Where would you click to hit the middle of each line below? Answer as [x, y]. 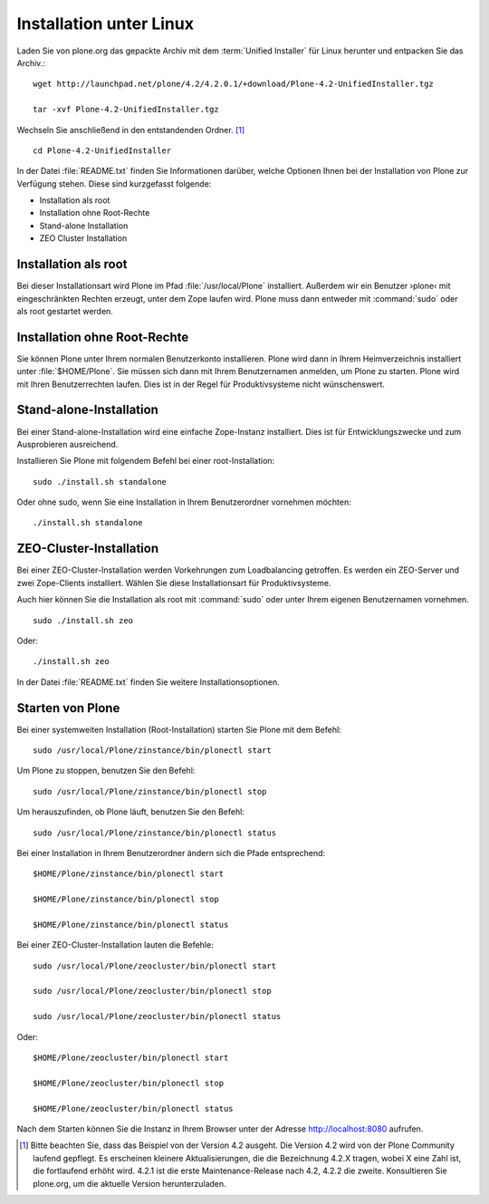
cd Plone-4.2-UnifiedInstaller [102, 150]
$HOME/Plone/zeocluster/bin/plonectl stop [129, 1083]
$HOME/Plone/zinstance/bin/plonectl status [131, 925]
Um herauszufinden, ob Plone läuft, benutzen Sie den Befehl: [130, 812]
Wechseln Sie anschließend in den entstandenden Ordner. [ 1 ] [131, 130]
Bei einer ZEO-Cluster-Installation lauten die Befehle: [115, 945]
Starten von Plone [68, 708]
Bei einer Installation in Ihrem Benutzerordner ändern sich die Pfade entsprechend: [171, 852]
